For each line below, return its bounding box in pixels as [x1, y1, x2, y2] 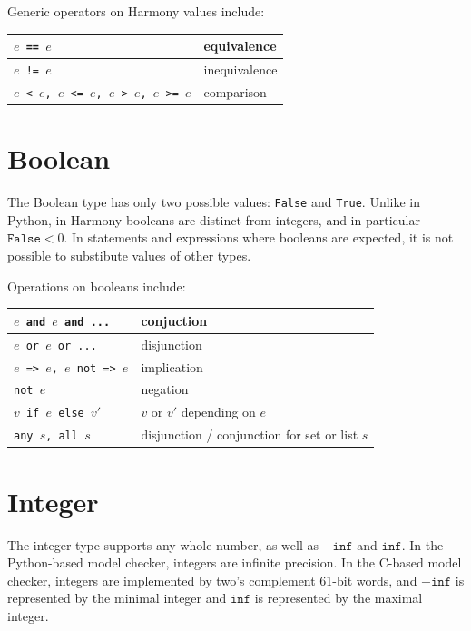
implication [141, 357, 203, 376]
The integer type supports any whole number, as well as [7, 535, 319, 554]
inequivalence [203, 60, 278, 79]
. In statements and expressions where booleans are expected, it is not [64, 228, 454, 247]
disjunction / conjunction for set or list [141, 425, 358, 444]
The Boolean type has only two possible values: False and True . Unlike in [7, 192, 421, 212]
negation [141, 380, 189, 399]
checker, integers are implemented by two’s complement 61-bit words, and [7, 570, 417, 589]
